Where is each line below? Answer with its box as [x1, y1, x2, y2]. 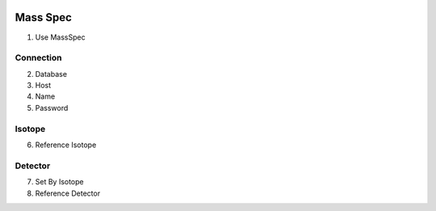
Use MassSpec [35, 32, 86, 42]
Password [35, 103, 69, 112]
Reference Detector [35, 188, 101, 198]
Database [35, 69, 68, 78]
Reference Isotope [35, 140, 97, 150]
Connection [15, 53, 62, 64]
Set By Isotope [35, 177, 84, 187]
